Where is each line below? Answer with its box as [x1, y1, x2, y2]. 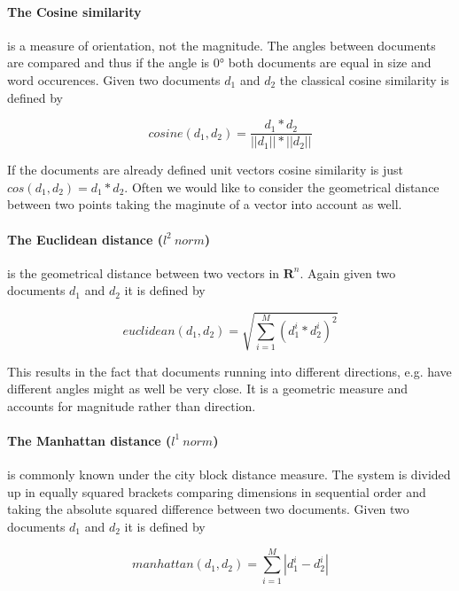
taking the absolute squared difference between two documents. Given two [7, 500, 409, 518]
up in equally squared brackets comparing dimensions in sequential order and [7, 482, 426, 501]
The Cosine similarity [7, 2, 142, 20]
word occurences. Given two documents [7, 70, 221, 89]
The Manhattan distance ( [7, 431, 172, 449]
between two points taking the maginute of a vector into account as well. [7, 195, 402, 214]
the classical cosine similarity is [279, 70, 449, 89]
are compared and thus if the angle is [7, 53, 210, 72]
